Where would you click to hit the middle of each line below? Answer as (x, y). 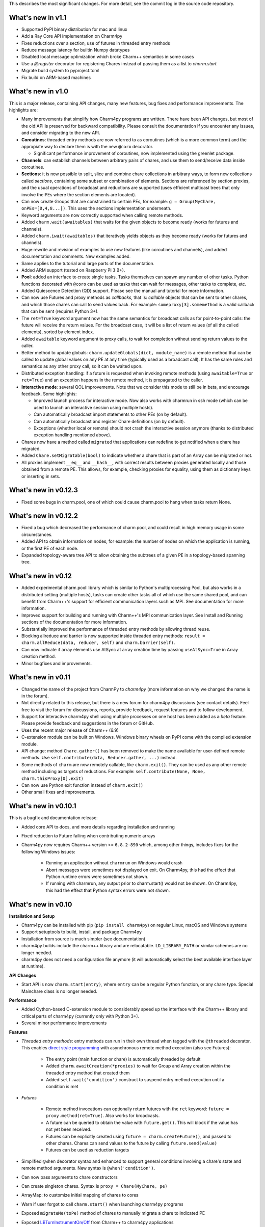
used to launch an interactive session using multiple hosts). (93, 407)
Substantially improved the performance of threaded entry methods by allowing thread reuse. (116, 629)
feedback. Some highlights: (49, 394)
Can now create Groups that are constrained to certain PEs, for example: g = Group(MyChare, (119, 202)
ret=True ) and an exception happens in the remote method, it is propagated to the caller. (112, 380)
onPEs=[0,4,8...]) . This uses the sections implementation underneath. (96, 208)
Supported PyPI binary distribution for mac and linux (74, 29)
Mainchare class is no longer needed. (59, 991)
